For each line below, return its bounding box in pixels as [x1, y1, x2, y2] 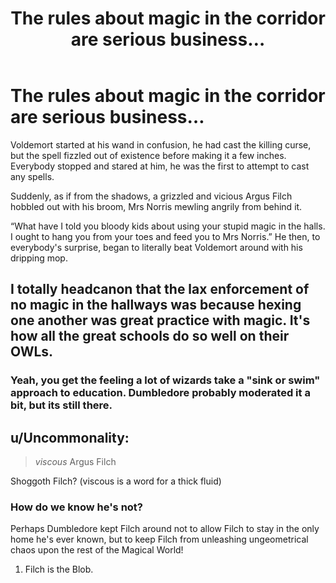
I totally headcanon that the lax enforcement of [10, 281, 310, 298]
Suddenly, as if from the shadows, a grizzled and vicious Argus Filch [10, 190, 293, 202]
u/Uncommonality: [10, 429, 130, 446]
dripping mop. [10, 252, 68, 264]
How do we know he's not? [10, 500, 144, 514]
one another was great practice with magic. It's [10, 312, 311, 329]
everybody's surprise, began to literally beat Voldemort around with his [10, 241, 303, 253]
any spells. [10, 170, 55, 182]
